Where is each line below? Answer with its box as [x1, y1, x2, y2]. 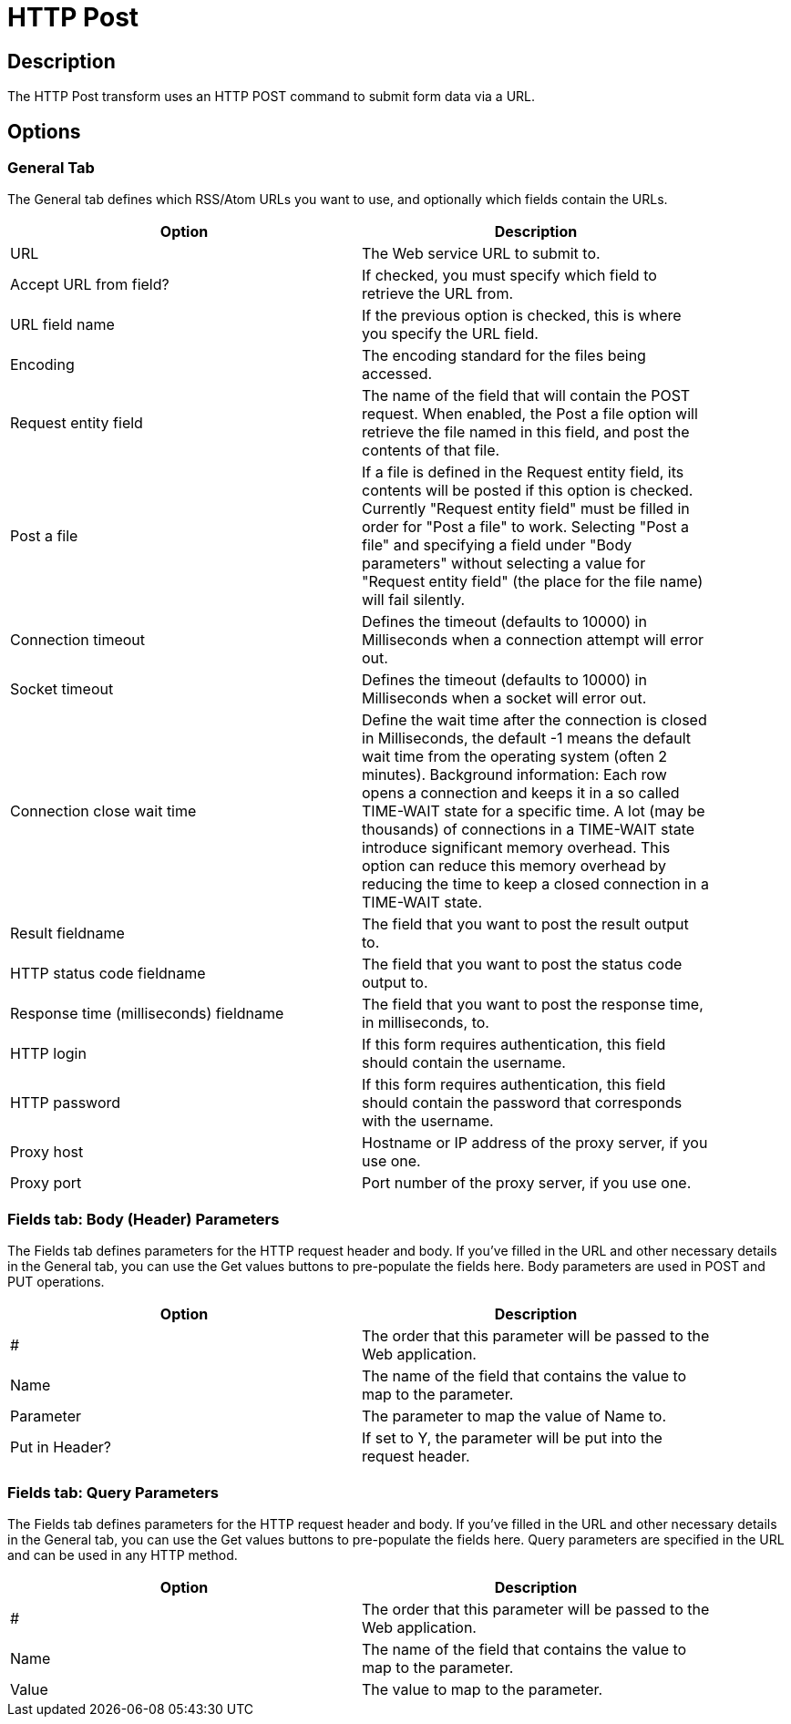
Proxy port [10, 1174, 82, 1193]
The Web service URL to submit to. [362, 244, 601, 263]
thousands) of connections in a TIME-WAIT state [362, 820, 695, 839]
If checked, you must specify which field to [362, 266, 657, 285]
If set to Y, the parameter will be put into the [362, 1429, 663, 1448]
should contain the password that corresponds [362, 1093, 683, 1113]
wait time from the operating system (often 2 [362, 747, 668, 766]
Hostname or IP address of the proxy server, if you [362, 1134, 708, 1153]
